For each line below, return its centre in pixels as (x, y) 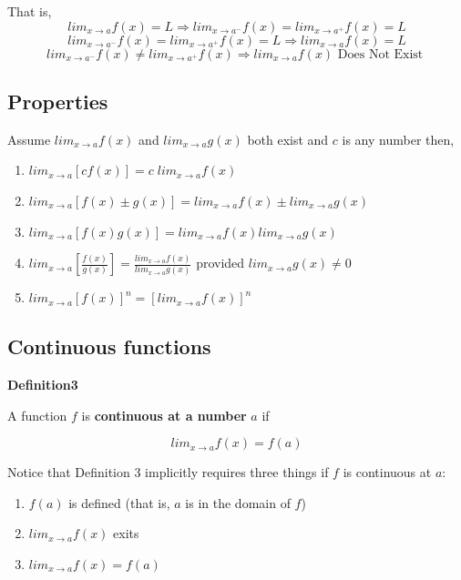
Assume (29, 139)
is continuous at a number (164, 415)
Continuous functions (109, 346)
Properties (58, 101)
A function (37, 415)
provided (220, 263)
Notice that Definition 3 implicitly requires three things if (168, 472)
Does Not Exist (380, 54)
